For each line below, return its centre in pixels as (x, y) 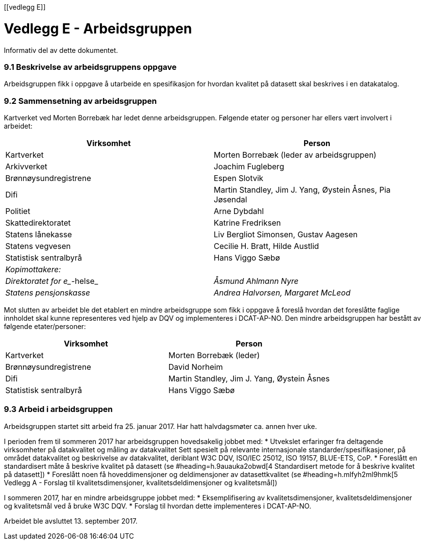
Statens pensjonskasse (48, 293)
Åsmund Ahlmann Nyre (256, 281)
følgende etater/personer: (45, 326)
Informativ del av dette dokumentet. (61, 50)
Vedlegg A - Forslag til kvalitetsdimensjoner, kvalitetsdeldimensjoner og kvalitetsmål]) (141, 482)
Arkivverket (26, 166)
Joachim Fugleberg (249, 166)
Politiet (18, 211)
